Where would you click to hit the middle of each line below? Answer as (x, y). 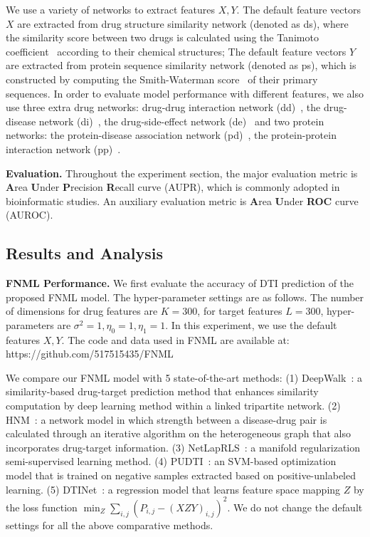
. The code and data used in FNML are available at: (175, 339)
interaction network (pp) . (63, 148)
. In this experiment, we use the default (251, 324)
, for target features (240, 311)
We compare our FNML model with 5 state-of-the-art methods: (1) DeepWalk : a (184, 377)
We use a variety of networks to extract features (110, 9)
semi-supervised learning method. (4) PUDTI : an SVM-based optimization (171, 461)
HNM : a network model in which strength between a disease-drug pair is (166, 419)
